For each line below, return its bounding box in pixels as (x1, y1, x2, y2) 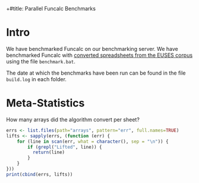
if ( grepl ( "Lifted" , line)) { (27, 144, 102, 150)
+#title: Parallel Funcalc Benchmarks (6, 5, 96, 12)
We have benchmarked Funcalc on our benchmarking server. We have (6, 45, 178, 52)
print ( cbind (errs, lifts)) (6, 171, 73, 177)
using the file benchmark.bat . (6, 57, 75, 65)
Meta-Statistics (6, 97, 85, 110)
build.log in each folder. (6, 75, 67, 82)
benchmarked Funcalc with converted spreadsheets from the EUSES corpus (6, 52, 193, 59)
